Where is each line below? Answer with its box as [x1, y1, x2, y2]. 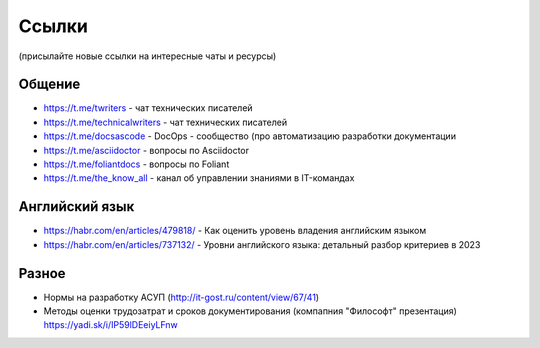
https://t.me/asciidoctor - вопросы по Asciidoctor [43, 144, 250, 156]
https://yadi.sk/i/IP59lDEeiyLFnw [43, 319, 179, 331]
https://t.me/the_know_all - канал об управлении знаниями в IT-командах [43, 172, 355, 184]
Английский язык [18, 198, 135, 215]
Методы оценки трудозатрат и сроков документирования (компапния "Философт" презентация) [43, 305, 457, 317]
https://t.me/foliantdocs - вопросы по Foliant [43, 158, 230, 170]
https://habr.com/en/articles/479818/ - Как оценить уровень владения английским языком [43, 225, 427, 237]
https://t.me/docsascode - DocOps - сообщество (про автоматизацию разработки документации [43, 130, 457, 142]
